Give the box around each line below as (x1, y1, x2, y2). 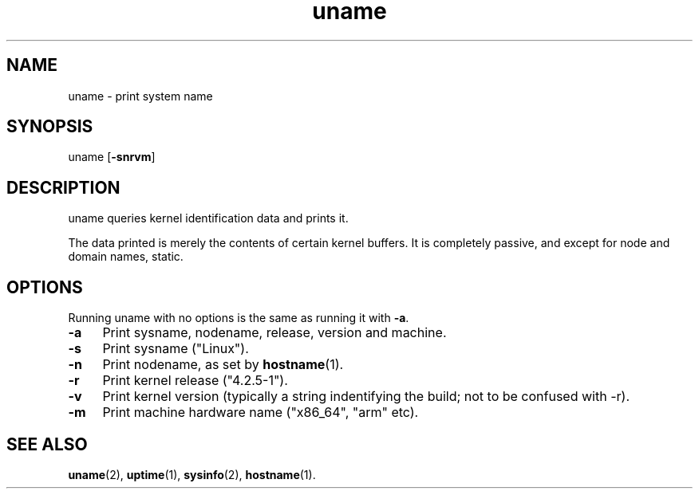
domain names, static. (68, 249, 184, 264)
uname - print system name (68, 88, 213, 103)
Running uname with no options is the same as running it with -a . (68, 311, 409, 325)
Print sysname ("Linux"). (102, 340, 249, 357)
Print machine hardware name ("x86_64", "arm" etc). (102, 404, 419, 421)
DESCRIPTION (6, 177, 120, 198)
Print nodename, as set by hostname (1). (102, 356, 344, 373)
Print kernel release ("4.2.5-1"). (102, 372, 288, 389)
